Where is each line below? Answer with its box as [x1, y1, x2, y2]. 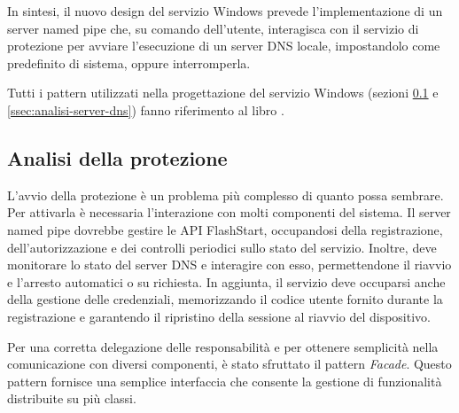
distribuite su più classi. [7, 389, 136, 408]
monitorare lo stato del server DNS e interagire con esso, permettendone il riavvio [7, 255, 452, 274]
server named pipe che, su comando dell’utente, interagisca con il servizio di [7, 19, 419, 37]
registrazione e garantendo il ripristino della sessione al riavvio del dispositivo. [7, 307, 431, 325]
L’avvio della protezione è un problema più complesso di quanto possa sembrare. [7, 185, 444, 204]
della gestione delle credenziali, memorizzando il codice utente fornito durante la [7, 290, 443, 308]
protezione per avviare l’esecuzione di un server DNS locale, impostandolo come [7, 36, 440, 55]
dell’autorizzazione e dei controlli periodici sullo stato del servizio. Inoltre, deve [7, 238, 437, 256]
